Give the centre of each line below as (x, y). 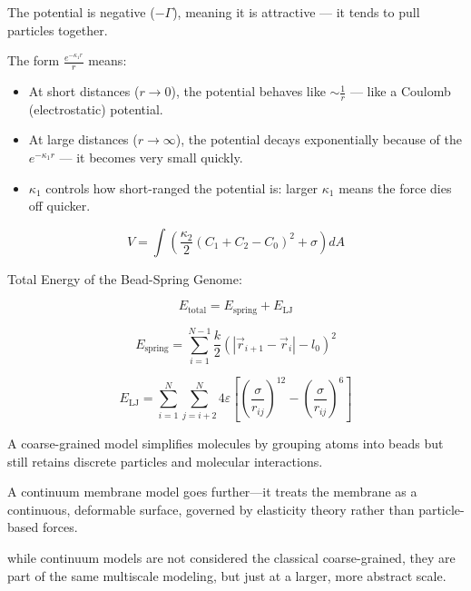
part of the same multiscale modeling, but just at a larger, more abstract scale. (227, 575)
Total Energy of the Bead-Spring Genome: (125, 278)
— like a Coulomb (400, 91)
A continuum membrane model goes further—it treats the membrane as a (212, 492)
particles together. (58, 30)
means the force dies (395, 187)
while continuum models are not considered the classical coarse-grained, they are (231, 557)
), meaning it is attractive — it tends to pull (296, 12)
